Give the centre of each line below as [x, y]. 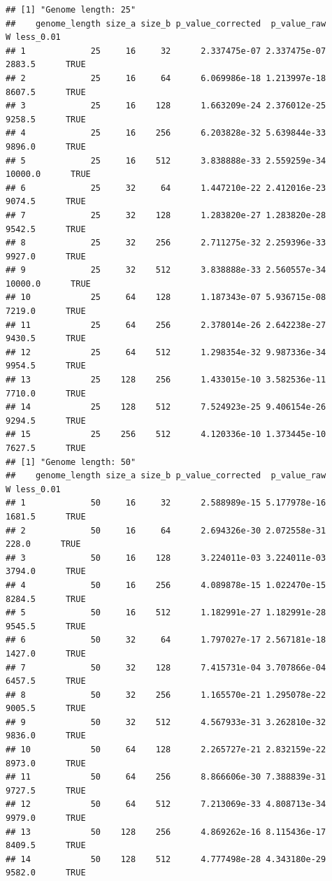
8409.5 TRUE [46, 846]
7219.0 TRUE [46, 311]
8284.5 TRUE [46, 599]
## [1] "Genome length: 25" [71, 10]
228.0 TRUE [43, 544]
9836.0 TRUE [46, 736]
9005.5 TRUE [46, 709]
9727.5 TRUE [46, 790]
